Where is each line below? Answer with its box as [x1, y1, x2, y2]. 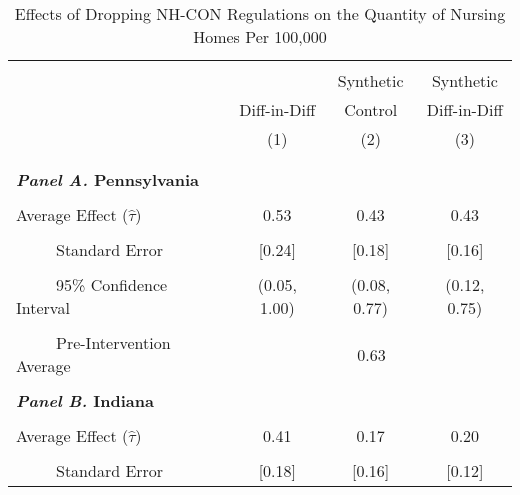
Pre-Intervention [56, 331, 171, 354]
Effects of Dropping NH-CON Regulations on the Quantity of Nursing [14, 2, 506, 25]
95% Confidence [56, 273, 168, 296]
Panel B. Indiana [16, 389, 154, 412]
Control [344, 98, 398, 121]
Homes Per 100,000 [193, 25, 327, 48]
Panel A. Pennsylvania [16, 168, 199, 191]
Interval [16, 296, 70, 319]
